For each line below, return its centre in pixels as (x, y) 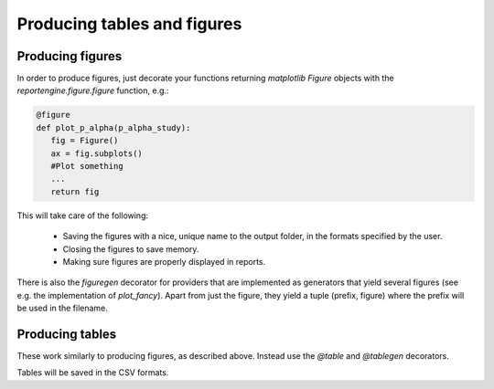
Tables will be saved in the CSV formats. (93, 373)
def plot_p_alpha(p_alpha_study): (113, 127)
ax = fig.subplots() (97, 153)
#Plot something (87, 166)
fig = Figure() (85, 141)
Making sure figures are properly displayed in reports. (164, 261)
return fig (75, 191)
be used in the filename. (63, 308)
